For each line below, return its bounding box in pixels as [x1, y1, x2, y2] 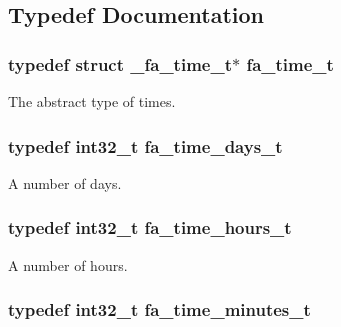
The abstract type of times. [8, 91, 176, 111]
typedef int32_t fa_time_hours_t [8, 215, 292, 240]
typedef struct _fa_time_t [8, 51, 232, 76]
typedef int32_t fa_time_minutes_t [8, 297, 311, 322]
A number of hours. [8, 254, 128, 275]
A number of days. [8, 172, 122, 193]
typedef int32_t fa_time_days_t [8, 133, 283, 158]
